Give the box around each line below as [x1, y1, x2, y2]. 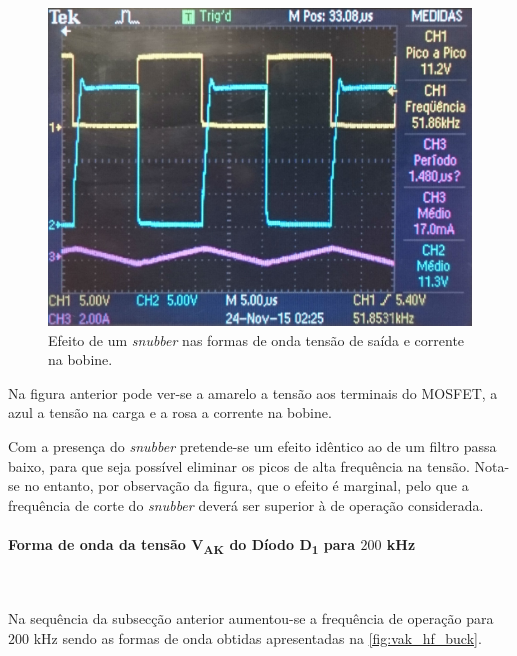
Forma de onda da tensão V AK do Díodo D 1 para [8, 533, 356, 557]
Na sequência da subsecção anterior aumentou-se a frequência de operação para [8, 608, 494, 629]
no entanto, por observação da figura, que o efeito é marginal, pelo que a [24, 475, 469, 496]
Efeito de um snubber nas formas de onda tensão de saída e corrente [48, 329, 465, 350]
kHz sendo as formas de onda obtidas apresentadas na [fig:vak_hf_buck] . [33, 627, 482, 648]
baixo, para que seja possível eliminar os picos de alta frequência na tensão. [8, 455, 470, 476]
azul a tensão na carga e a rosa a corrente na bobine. [8, 402, 332, 423]
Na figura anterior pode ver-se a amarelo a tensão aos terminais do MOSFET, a [8, 382, 498, 403]
